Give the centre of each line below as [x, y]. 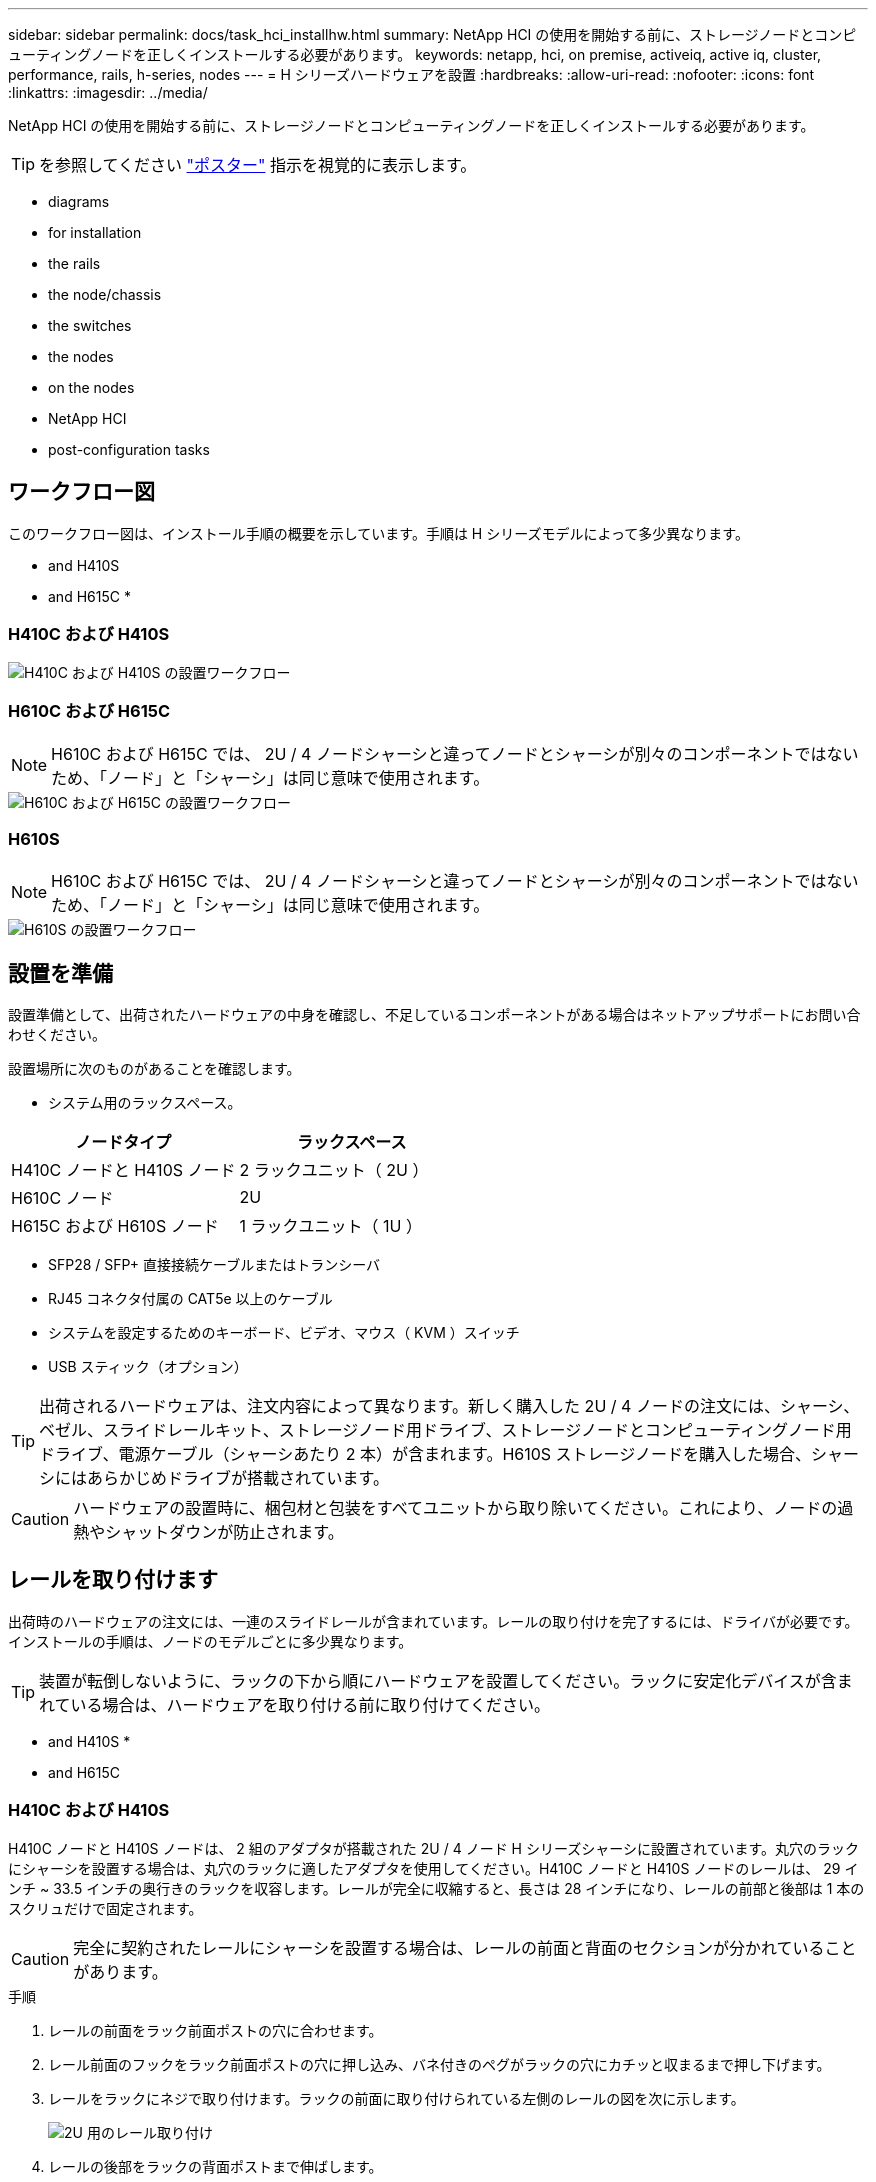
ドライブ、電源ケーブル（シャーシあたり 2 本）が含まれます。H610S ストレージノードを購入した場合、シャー [449, 1453]
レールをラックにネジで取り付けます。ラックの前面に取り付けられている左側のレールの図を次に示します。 [396, 2098]
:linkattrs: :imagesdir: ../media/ [108, 92]
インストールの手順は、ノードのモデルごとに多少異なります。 [210, 1641]
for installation [95, 232]
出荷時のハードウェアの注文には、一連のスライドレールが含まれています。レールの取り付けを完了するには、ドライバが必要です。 [433, 1621]
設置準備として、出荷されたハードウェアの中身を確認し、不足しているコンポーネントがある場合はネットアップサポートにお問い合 [434, 1014]
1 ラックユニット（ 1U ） [330, 1225]
